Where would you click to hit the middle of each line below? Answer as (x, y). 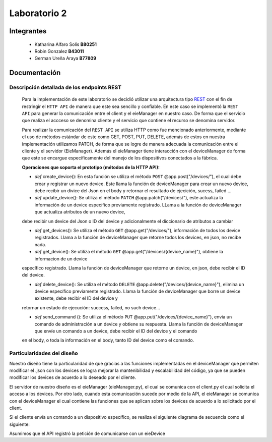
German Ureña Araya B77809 (65, 59)
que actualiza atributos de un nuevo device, (80, 212)
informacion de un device (61, 259)
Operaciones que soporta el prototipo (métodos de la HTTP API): (91, 167)
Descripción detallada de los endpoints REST (65, 87)
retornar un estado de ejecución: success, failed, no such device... (91, 307)
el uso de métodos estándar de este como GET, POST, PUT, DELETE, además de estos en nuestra (123, 137)
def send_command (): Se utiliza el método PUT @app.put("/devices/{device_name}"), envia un (133, 317)
